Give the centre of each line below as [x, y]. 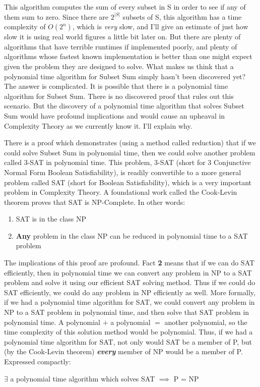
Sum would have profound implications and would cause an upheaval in [115, 115]
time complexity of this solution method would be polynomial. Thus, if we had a [128, 332]
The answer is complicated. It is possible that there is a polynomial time [116, 86]
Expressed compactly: [38, 361]
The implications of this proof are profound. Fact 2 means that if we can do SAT [129, 263]
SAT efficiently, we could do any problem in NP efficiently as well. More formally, [130, 292]
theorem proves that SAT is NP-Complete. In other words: [95, 202]
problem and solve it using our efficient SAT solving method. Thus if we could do [130, 282]
